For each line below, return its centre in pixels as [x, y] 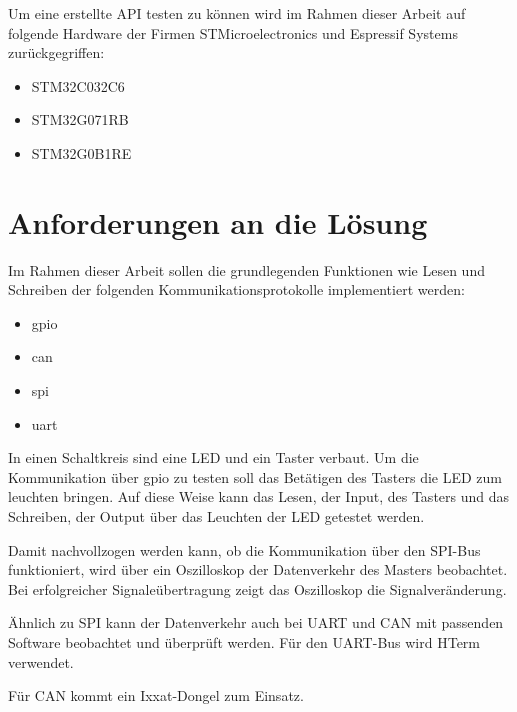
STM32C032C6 [78, 85]
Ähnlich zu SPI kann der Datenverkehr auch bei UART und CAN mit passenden [256, 622]
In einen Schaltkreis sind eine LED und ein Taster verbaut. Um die [213, 457]
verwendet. [41, 661]
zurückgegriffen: [56, 52]
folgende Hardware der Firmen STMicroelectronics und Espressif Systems [233, 32]
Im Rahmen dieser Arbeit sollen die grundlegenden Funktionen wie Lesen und [246, 269]
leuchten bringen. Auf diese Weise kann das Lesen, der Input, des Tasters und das [259, 496]
